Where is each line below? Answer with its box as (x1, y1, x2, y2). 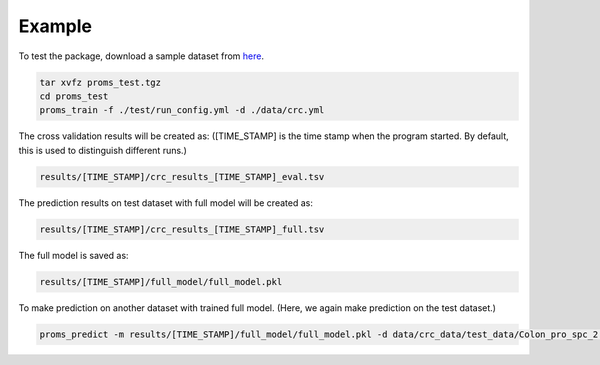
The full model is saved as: (18, 249, 129, 261)
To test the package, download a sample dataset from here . (18, 50, 265, 62)
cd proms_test (39, 90, 109, 102)
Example (18, 15, 92, 37)
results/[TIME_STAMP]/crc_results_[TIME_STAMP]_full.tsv (39, 223, 325, 235)
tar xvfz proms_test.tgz (39, 76, 162, 88)
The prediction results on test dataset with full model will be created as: (18, 196, 314, 209)
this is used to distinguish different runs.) (18, 144, 187, 156)
